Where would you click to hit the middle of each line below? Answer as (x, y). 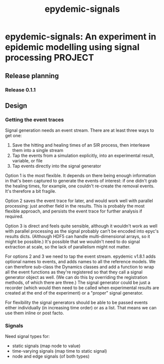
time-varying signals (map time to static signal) (59, 351)
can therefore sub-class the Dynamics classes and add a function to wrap (80, 267)
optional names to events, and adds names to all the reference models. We (80, 262)
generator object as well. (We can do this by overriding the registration (76, 277)
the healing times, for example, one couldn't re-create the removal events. (80, 186)
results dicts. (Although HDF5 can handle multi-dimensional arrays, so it (78, 237)
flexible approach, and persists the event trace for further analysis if (74, 211)
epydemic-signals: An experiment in (81, 37)
